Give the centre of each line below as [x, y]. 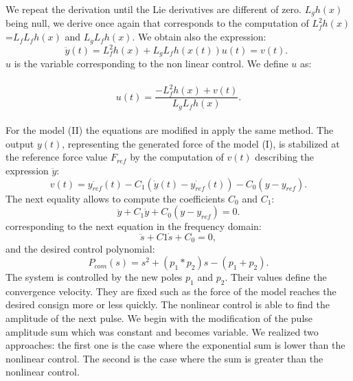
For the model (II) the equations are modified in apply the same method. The [170, 130]
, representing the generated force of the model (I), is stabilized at [201, 143]
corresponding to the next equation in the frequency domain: [134, 226]
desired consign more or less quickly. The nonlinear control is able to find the [168, 304]
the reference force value [57, 157]
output [20, 143]
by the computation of [177, 157]
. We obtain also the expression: [199, 37]
